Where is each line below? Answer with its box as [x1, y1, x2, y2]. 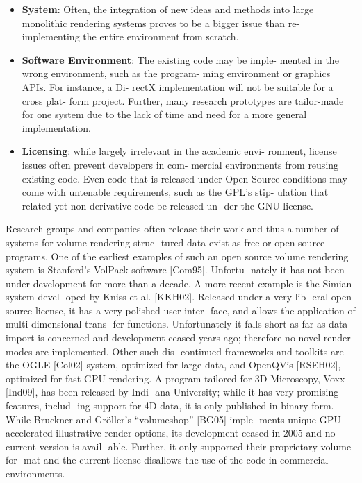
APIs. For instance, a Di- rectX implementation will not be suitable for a [22, 79, 334, 94]
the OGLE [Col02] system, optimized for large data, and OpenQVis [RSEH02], [6, 357, 341, 372]
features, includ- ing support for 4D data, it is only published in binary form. [6, 398, 334, 413]
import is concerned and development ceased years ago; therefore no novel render [6, 330, 351, 345]
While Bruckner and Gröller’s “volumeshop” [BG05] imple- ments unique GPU [6, 412, 341, 426]
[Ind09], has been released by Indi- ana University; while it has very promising [6, 384, 339, 399]
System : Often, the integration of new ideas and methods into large [22, 2, 314, 16]
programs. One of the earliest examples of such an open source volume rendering [6, 248, 349, 263]
